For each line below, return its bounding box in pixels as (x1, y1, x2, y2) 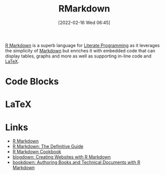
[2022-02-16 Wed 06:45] (58, 19, 110, 25)
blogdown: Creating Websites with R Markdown (12, 154, 111, 160)
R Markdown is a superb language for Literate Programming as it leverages (5, 42, 160, 48)
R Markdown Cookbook (12, 148, 62, 155)
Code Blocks (5, 76, 59, 87)
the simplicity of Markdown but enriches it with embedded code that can (5, 47, 155, 53)
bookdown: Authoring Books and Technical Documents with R (12, 159, 140, 165)
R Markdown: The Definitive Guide (12, 143, 84, 149)
